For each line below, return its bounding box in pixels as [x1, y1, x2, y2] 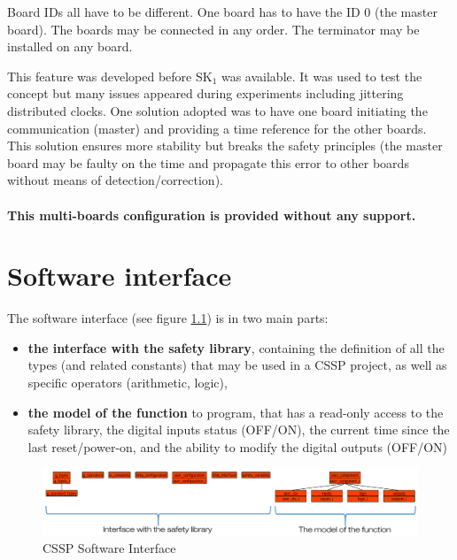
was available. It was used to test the [221, 66, 422, 85]
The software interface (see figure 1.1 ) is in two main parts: [7, 309, 329, 327]
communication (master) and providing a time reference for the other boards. [7, 119, 427, 137]
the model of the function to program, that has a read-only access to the [27, 403, 444, 421]
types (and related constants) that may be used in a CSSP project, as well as [27, 356, 447, 374]
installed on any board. [7, 37, 133, 56]
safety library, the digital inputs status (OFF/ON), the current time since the [27, 420, 450, 439]
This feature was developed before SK [7, 66, 213, 85]
